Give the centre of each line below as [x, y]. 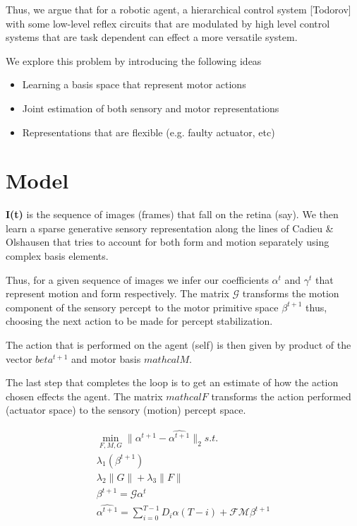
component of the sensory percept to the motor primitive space [142, 307]
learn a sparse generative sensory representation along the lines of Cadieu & [170, 228]
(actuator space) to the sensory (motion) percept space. [126, 410]
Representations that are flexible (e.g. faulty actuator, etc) [149, 132]
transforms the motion [291, 293]
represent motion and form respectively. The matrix [117, 293]
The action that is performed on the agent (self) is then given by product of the [178, 345]
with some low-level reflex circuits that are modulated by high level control [168, 23]
